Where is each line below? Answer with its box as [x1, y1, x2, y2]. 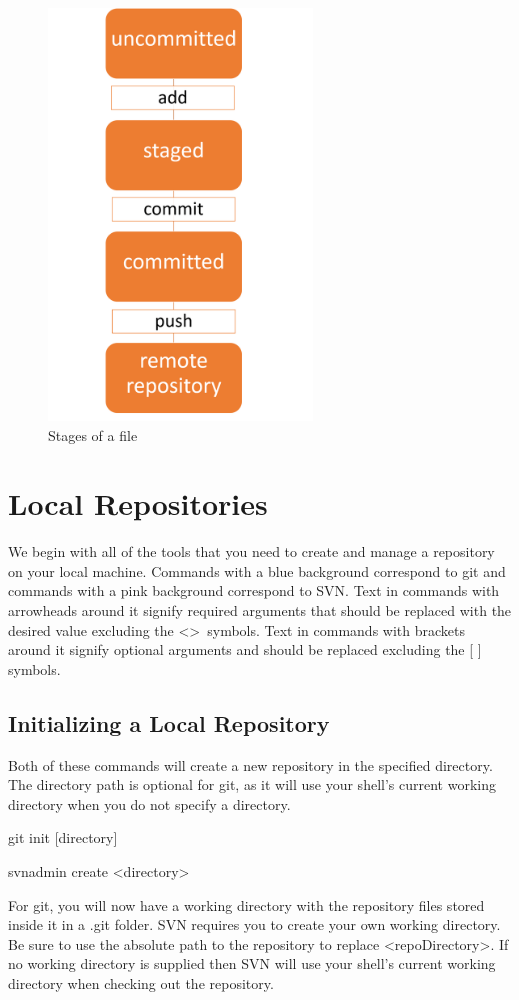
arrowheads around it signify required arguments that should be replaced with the [8, 600, 512, 621]
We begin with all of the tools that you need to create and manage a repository [8, 541, 495, 562]
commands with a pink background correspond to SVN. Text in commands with [8, 580, 500, 601]
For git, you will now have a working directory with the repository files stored [8, 894, 485, 915]
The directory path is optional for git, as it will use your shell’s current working [8, 774, 496, 795]
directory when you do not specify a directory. [8, 793, 291, 814]
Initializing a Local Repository [8, 707, 330, 738]
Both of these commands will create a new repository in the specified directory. [8, 754, 493, 775]
